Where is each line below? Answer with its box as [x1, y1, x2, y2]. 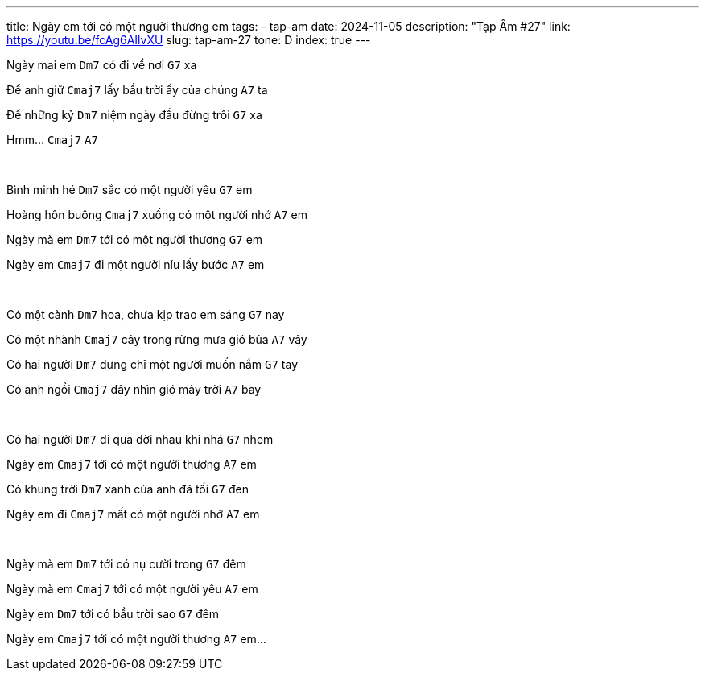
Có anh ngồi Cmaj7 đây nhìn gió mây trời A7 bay [6, 382, 262, 396]
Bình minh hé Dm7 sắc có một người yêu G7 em [6, 183, 253, 196]
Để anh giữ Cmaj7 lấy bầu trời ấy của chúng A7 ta [6, 83, 268, 97]
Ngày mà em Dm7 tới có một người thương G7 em [6, 233, 263, 246]
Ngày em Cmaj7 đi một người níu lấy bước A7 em [6, 258, 265, 271]
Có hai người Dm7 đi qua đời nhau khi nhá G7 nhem [6, 432, 274, 446]
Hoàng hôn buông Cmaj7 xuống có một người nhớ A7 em [6, 208, 308, 221]
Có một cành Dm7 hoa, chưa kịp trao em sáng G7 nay [6, 308, 285, 321]
